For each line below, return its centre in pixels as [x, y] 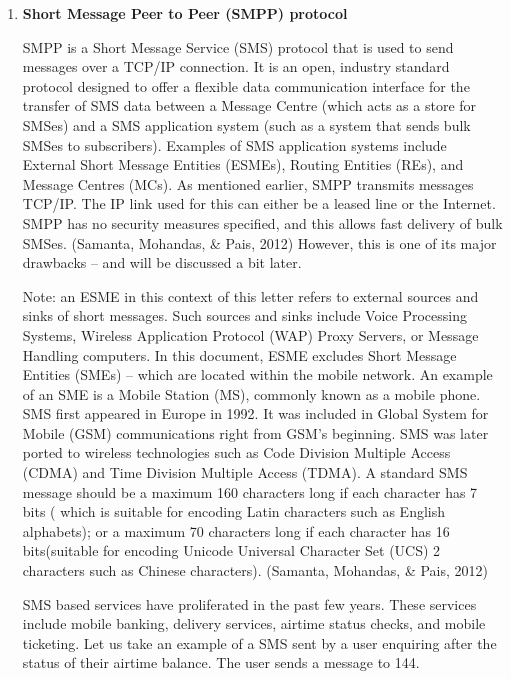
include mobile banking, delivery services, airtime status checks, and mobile [254, 623]
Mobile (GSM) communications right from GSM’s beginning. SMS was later [255, 432]
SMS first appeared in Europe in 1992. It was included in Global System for [255, 413]
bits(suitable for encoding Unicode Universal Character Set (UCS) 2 [231, 550]
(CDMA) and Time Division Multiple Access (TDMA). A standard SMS [245, 472]
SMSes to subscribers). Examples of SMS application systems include [234, 144]
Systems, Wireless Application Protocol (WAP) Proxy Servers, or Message [250, 334]
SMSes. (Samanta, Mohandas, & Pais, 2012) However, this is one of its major [259, 242]
